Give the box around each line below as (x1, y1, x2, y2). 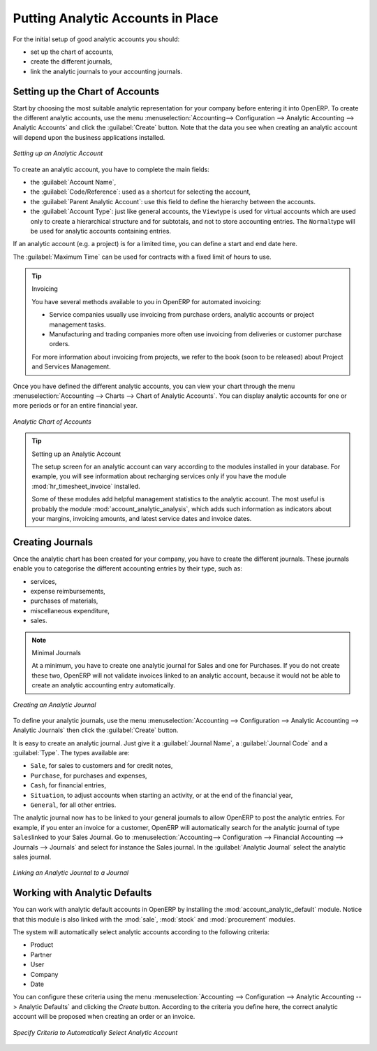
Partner (30, 950, 52, 959)
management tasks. (49, 320, 106, 329)
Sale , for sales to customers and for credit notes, (30, 762, 173, 770)
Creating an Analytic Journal (13, 700, 96, 709)
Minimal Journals (31, 648, 82, 657)
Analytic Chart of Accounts (13, 417, 92, 426)
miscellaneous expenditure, (30, 606, 110, 615)
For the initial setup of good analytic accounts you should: (13, 35, 180, 43)
